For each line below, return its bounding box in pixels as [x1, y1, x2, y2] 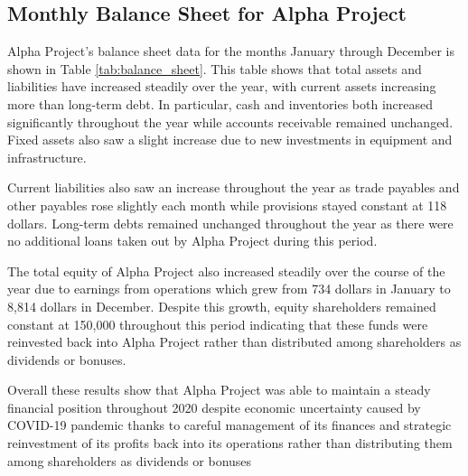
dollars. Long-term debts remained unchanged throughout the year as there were [7, 213, 454, 232]
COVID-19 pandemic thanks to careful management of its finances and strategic [7, 415, 452, 434]
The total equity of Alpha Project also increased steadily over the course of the [7, 261, 445, 280]
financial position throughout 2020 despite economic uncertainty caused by [7, 397, 421, 416]
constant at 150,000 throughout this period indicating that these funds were [7, 314, 428, 333]
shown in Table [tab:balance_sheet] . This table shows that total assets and [7, 59, 422, 78]
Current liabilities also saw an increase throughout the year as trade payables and [7, 178, 460, 197]
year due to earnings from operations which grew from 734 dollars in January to [7, 279, 451, 298]
